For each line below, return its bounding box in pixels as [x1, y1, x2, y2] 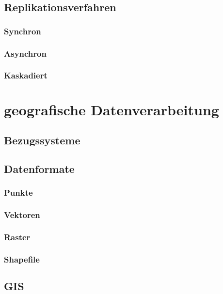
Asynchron [4, 47, 47, 59]
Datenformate [4, 161, 75, 176]
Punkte [4, 186, 33, 199]
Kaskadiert [4, 69, 48, 81]
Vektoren [4, 209, 40, 221]
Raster [4, 231, 31, 243]
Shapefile [4, 253, 40, 265]
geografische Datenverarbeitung [4, 99, 219, 119]
